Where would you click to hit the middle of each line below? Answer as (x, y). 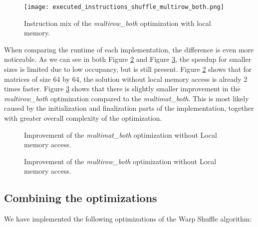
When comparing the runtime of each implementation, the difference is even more (129, 49)
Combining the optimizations (81, 198)
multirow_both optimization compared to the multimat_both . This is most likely (127, 98)
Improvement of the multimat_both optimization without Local (121, 134)
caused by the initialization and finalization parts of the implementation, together (129, 108)
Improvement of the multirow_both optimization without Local (120, 161)
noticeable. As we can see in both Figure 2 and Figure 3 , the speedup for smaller (128, 59)
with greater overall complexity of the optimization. (83, 118)
